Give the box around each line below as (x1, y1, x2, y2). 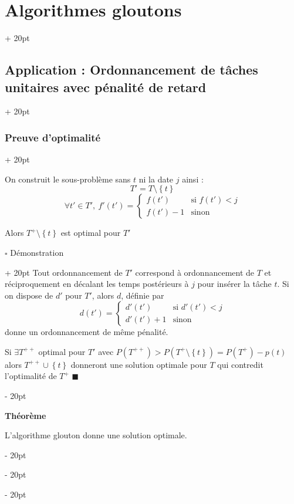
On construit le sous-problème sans (5, 172, 131, 185)
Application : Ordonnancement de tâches (5, 60, 258, 79)
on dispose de (5, 289, 53, 301)
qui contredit (217, 358, 263, 370)
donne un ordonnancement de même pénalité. (5, 326, 168, 338)
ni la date (138, 172, 174, 185)
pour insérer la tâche (197, 278, 272, 290)
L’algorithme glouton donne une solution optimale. (5, 429, 187, 441)
